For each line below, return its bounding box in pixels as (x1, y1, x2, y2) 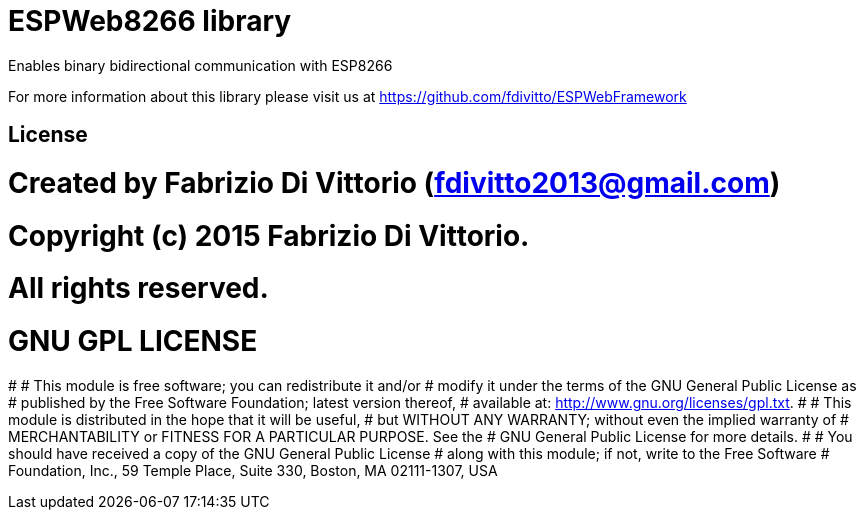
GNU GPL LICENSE (8, 324, 258, 359)
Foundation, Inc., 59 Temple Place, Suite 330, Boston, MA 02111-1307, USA (8, 461, 498, 479)
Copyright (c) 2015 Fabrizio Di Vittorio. (8, 218, 530, 253)
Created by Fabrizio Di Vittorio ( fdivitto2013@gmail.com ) (8, 165, 781, 200)
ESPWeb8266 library (8, 4, 292, 38)
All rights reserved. (8, 271, 269, 306)
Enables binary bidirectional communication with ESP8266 (8, 56, 393, 74)
